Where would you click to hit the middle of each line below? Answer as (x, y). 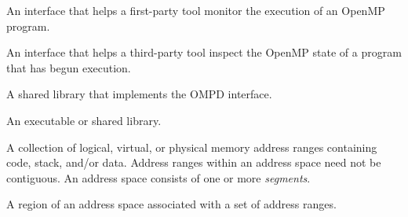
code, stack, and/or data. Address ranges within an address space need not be (194, 162)
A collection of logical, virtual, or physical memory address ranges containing (192, 147)
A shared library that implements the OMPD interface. (139, 94)
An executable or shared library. (84, 120)
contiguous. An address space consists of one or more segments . (158, 177)
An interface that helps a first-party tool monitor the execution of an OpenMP (196, 10)
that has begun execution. (69, 67)
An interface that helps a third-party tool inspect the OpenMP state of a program (204, 52)
